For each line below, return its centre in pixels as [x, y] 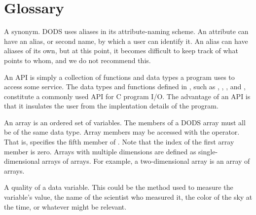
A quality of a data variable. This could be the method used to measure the [119, 187]
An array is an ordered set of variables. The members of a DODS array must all [125, 122]
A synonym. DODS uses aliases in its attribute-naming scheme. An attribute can [126, 31]
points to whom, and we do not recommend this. [77, 60]
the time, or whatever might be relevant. [65, 206]
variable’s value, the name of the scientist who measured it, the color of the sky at [128, 197]
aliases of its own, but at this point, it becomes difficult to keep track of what [121, 51]
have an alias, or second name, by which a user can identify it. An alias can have [126, 41]
